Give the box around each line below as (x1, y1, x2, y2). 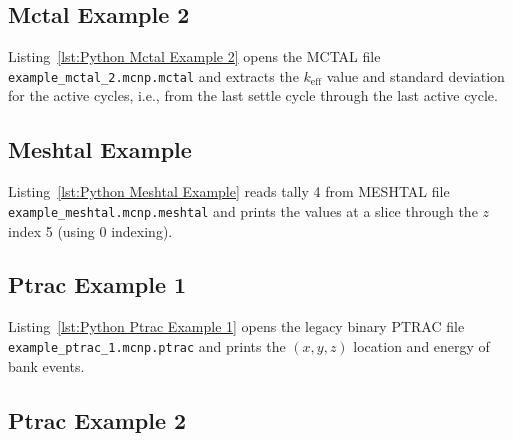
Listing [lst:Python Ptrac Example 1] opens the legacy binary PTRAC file (8, 316, 465, 337)
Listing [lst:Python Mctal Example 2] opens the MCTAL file (8, 46, 381, 67)
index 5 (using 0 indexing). (8, 220, 173, 241)
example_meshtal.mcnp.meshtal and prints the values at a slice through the (8, 200, 478, 221)
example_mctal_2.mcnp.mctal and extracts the (8, 65, 299, 86)
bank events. (8, 355, 85, 376)
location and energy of (353, 335, 490, 356)
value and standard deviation (326, 65, 505, 86)
